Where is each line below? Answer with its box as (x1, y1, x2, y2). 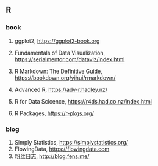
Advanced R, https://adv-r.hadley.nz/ (14, 86, 108, 93)
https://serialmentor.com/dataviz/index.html (14, 55, 125, 63)
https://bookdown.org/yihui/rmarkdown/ (14, 74, 116, 81)
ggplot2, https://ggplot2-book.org (14, 37, 100, 45)
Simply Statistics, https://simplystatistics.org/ (14, 138, 129, 146)
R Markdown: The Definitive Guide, (14, 67, 102, 75)
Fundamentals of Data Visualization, (14, 49, 106, 56)
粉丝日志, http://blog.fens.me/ (14, 153, 90, 160)
